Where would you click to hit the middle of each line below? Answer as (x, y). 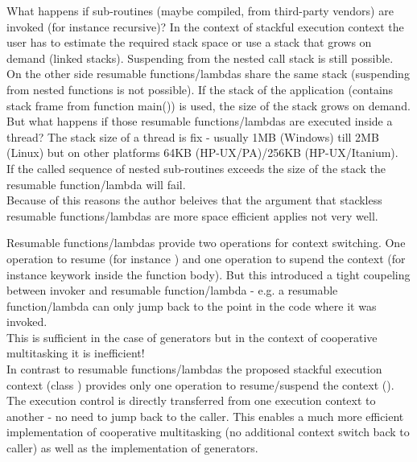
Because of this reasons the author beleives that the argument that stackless (194, 200)
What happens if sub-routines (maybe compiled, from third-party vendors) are (200, 10)
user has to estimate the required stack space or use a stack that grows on (189, 42)
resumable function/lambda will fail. (96, 184)
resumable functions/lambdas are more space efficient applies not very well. (192, 215)
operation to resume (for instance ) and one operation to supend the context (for (206, 258)
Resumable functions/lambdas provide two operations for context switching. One (206, 243)
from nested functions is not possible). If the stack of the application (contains (200, 89)
